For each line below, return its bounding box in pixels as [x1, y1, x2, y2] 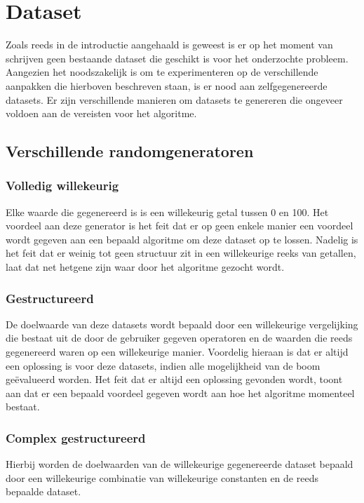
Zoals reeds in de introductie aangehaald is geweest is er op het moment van [6, 37, 333, 52]
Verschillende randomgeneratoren [6, 140, 254, 162]
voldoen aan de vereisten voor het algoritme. [6, 106, 197, 121]
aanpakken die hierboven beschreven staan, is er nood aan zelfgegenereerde [6, 78, 328, 93]
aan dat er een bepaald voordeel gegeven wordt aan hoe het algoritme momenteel [6, 385, 355, 400]
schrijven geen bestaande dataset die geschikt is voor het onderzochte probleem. [6, 51, 349, 65]
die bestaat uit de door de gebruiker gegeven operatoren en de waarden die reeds [6, 330, 353, 345]
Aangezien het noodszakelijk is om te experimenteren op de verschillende [6, 65, 318, 79]
